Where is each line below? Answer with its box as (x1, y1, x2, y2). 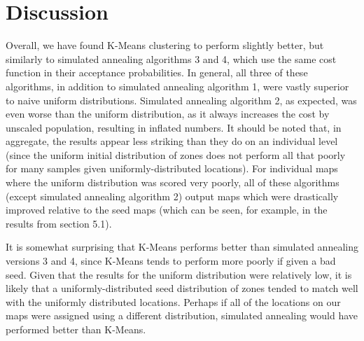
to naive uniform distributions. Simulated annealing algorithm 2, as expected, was (6, 92, 357, 107)
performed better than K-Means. (6, 322, 146, 336)
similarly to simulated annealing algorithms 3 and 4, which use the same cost (6, 51, 337, 66)
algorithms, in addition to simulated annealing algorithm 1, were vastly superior (6, 78, 349, 93)
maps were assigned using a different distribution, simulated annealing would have (6, 308, 358, 323)
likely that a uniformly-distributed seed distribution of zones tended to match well (6, 281, 358, 295)
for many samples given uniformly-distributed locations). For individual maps (6, 161, 338, 176)
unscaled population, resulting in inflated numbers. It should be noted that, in (6, 120, 342, 134)
